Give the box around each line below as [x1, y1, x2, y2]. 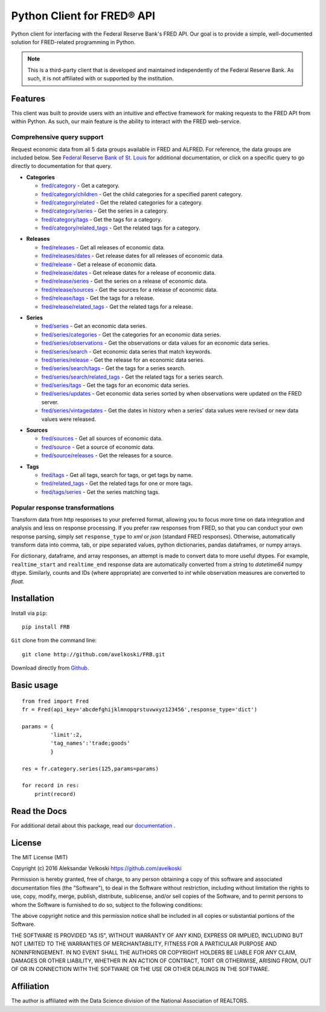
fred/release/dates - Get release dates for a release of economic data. [41, 269, 216, 277]
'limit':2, [50, 731, 83, 738]
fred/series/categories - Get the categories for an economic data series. [41, 331, 222, 338]
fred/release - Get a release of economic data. [41, 260, 157, 268]
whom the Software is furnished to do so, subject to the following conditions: [11, 901, 203, 908]
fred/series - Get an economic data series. [41, 322, 147, 330]
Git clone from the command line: [11, 637, 97, 644]
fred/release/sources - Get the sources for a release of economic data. [41, 286, 218, 293]
